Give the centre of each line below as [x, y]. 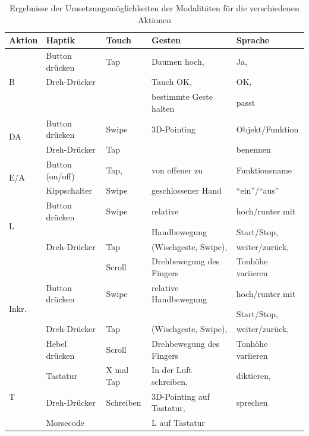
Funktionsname [264, 170]
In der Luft [172, 370]
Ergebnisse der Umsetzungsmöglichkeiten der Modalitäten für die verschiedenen [154, 8]
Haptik [60, 40]
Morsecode [65, 423]
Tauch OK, [172, 82]
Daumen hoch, [178, 61]
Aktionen [154, 19]
